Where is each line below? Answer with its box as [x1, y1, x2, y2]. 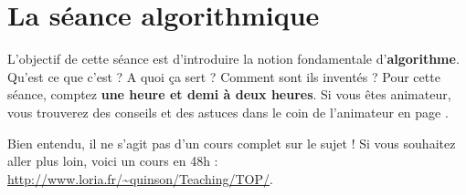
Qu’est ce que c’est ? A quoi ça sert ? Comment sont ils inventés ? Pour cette [7, 67, 440, 86]
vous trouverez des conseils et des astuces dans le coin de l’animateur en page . [7, 102, 449, 121]
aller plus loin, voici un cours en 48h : [7, 151, 218, 170]
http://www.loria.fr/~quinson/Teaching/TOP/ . [7, 169, 273, 188]
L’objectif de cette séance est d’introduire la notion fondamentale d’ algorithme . [7, 49, 460, 68]
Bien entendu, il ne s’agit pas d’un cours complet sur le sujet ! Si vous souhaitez [7, 133, 456, 152]
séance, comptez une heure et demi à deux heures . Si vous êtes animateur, [7, 85, 451, 104]
